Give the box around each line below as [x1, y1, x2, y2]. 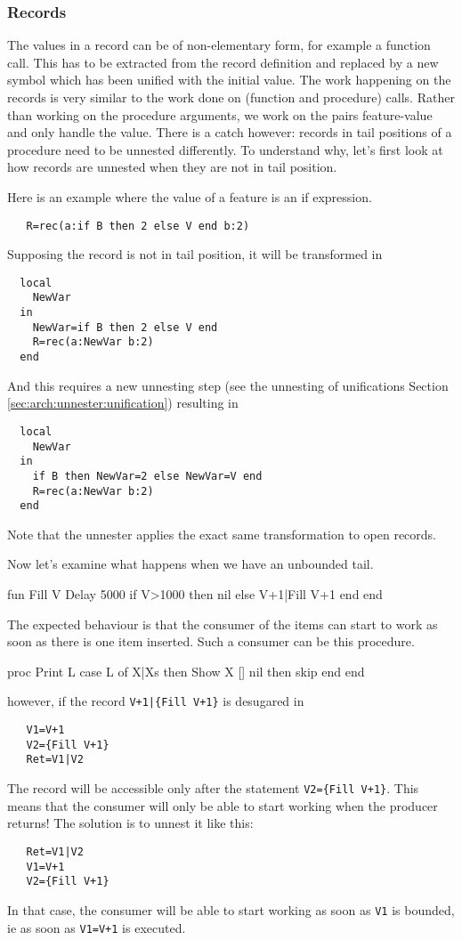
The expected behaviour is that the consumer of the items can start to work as [7, 614, 438, 633]
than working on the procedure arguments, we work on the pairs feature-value [7, 105, 433, 124]
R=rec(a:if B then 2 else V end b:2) [26, 219, 250, 232]
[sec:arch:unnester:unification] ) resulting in [7, 393, 239, 412]
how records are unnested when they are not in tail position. [7, 158, 337, 176]
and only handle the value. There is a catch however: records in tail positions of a [7, 123, 452, 142]
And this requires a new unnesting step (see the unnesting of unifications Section [7, 376, 449, 394]
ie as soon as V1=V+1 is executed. [7, 918, 186, 936]
